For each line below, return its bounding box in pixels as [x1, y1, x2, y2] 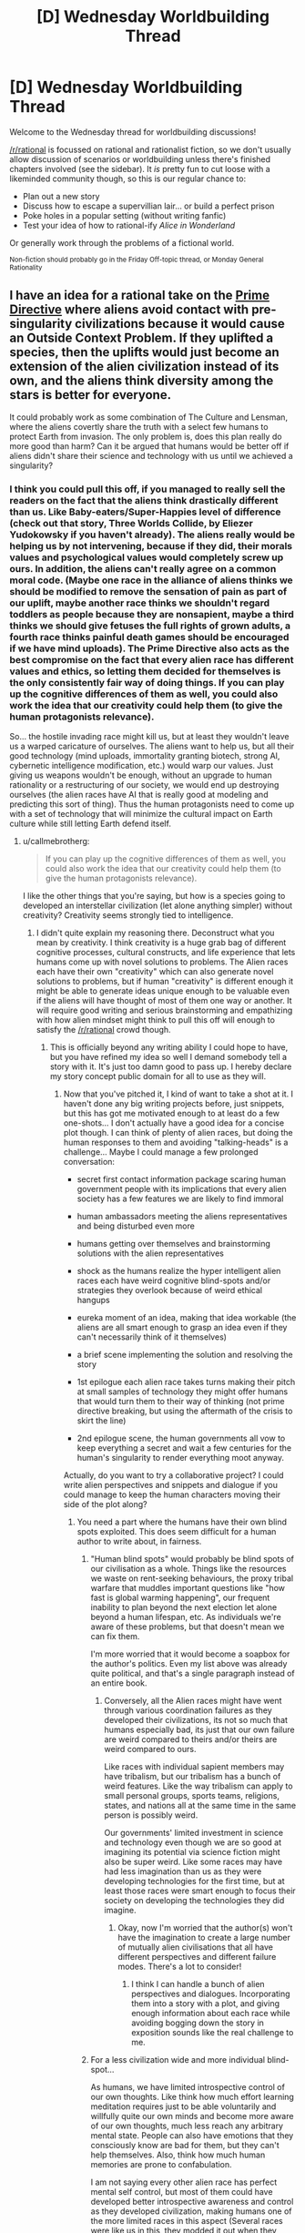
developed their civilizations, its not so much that [104, 1715, 289, 1726]
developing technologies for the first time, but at [104, 1876, 285, 1887]
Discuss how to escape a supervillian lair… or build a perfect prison [22, 200, 275, 211]
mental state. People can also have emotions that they [90, 2130, 294, 2141]
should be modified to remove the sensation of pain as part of [9, 585, 288, 597]
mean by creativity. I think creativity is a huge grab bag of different [36, 937, 287, 948]
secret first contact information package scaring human [76, 1174, 287, 1185]
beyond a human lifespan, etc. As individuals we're [90, 1612, 282, 1623]
